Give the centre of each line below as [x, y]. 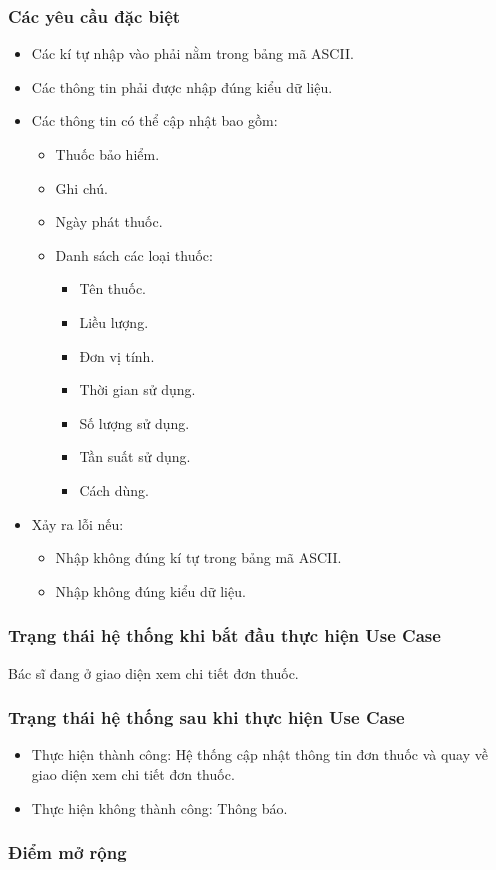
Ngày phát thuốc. [109, 221]
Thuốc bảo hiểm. [107, 154]
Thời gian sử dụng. [137, 389]
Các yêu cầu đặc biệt [94, 15]
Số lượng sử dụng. [134, 422]
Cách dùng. [114, 489]
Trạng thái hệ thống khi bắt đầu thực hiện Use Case [224, 635]
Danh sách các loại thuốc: [134, 254]
